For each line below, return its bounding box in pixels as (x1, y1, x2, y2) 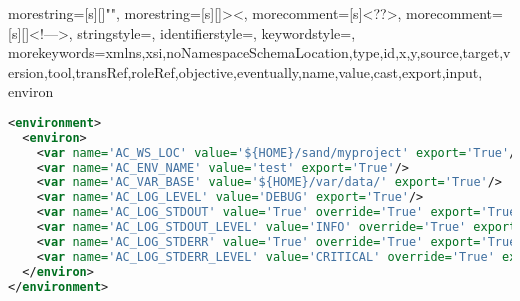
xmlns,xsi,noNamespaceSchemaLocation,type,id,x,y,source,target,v (105, 42, 511, 63)
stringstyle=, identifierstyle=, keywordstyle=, (77, 22, 356, 43)
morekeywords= (8, 42, 106, 63)
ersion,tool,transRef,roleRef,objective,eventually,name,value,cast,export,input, (8, 61, 483, 82)
